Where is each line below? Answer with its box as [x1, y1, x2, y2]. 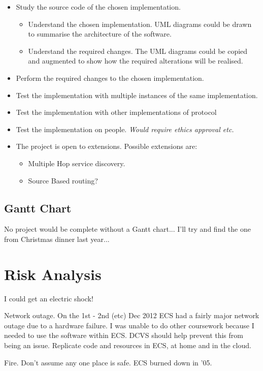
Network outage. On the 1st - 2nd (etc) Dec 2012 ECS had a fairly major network [4, 310, 259, 321]
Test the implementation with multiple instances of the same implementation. [16, 89, 258, 100]
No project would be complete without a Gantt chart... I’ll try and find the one [4, 224, 251, 234]
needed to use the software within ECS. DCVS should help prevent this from [4, 330, 243, 341]
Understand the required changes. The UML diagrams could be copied [28, 45, 248, 56]
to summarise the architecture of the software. [28, 28, 172, 39]
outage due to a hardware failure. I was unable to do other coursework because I [4, 320, 254, 330]
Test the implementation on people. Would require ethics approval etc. [16, 123, 234, 134]
